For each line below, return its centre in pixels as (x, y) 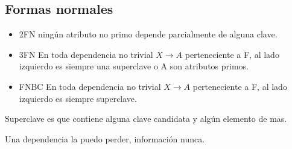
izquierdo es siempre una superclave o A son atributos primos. (134, 66)
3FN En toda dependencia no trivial (86, 54)
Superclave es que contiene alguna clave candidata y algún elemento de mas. (146, 119)
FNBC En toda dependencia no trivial (90, 86)
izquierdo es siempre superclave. (78, 98)
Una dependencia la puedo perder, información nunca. (105, 138)
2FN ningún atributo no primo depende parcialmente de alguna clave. (148, 34)
